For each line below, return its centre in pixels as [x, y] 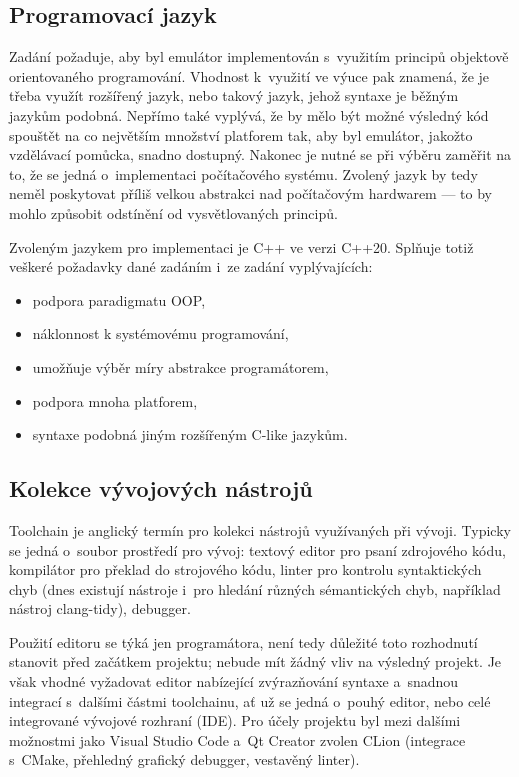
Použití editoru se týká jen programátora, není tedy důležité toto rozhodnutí [243, 641]
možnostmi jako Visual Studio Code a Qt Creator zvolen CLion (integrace [237, 739]
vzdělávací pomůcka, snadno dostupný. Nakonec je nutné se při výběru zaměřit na [260, 154]
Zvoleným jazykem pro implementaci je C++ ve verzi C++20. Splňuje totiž [241, 246]
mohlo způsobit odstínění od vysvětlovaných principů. [173, 212]
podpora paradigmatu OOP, [119, 299]
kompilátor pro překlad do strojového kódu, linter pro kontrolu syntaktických [245, 569]
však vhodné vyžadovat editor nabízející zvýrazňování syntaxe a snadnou [234, 681]
